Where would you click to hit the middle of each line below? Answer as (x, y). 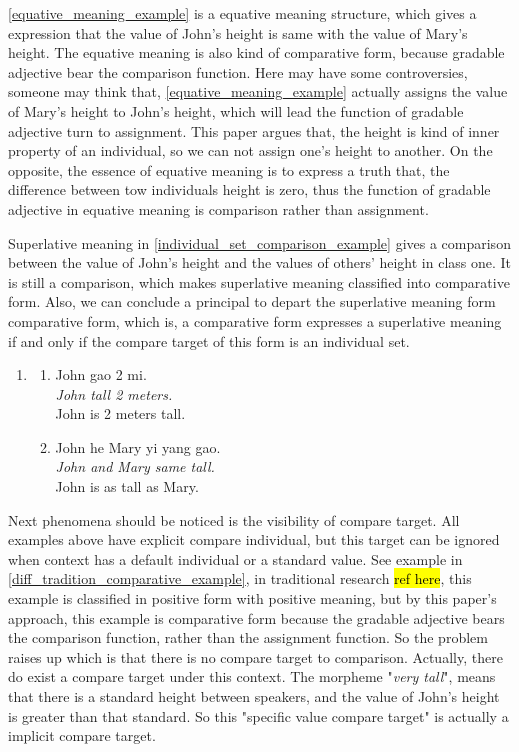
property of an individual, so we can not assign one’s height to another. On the (250, 150)
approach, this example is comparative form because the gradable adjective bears (256, 617)
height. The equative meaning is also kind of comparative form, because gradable (256, 52)
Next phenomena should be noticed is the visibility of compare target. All (234, 519)
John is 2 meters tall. (120, 413)
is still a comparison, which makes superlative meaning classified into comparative (259, 281)
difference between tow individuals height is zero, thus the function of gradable (249, 189)
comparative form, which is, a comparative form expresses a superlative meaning (255, 320)
